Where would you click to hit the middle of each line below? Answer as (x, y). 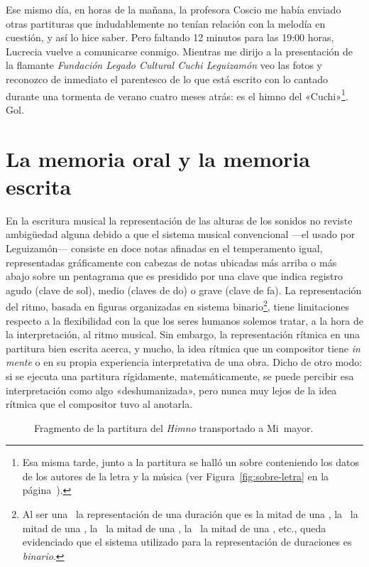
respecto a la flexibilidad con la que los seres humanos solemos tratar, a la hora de (184, 320)
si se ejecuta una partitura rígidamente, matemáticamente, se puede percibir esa (180, 376)
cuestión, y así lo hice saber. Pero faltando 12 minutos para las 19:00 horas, (170, 37)
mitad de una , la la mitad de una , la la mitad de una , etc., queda (174, 528)
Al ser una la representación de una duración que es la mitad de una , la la (190, 514)
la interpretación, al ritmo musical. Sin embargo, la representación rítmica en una (183, 334)
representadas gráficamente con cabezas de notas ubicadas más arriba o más (171, 262)
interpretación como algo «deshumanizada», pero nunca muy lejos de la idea (171, 390)
